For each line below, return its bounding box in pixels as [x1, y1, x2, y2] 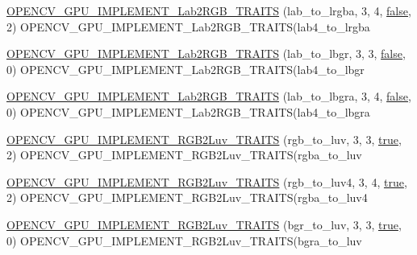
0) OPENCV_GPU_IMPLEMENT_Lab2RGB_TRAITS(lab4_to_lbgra [6, 103, 370, 120]
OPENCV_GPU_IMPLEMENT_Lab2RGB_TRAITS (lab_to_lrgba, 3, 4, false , [6, 2, 411, 19]
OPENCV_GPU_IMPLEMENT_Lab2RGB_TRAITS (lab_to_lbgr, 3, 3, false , [6, 45, 406, 62]
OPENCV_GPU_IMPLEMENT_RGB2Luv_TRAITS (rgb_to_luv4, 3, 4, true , [6, 173, 407, 190]
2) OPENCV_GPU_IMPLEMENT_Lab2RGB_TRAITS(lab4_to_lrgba [6, 18, 370, 35]
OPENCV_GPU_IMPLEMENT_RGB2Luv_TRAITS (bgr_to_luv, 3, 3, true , [6, 216, 402, 232]
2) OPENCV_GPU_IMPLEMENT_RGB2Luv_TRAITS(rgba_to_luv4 [6, 189, 368, 206]
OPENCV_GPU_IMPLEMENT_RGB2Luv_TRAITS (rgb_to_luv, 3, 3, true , [6, 130, 402, 147]
